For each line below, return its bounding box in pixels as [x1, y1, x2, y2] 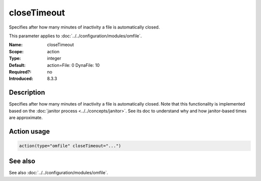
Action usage [9, 127, 50, 136]
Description [9, 89, 45, 97]
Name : [9, 42, 23, 48]
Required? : [9, 69, 31, 75]
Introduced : [9, 75, 33, 82]
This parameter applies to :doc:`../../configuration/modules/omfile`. [9, 33, 142, 39]
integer [47, 56, 61, 61]
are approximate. [9, 114, 43, 121]
